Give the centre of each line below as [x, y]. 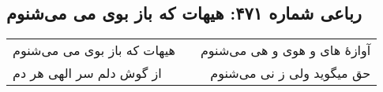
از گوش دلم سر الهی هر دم [87, 73]
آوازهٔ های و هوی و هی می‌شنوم [285, 50]
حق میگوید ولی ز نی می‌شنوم [291, 73]
